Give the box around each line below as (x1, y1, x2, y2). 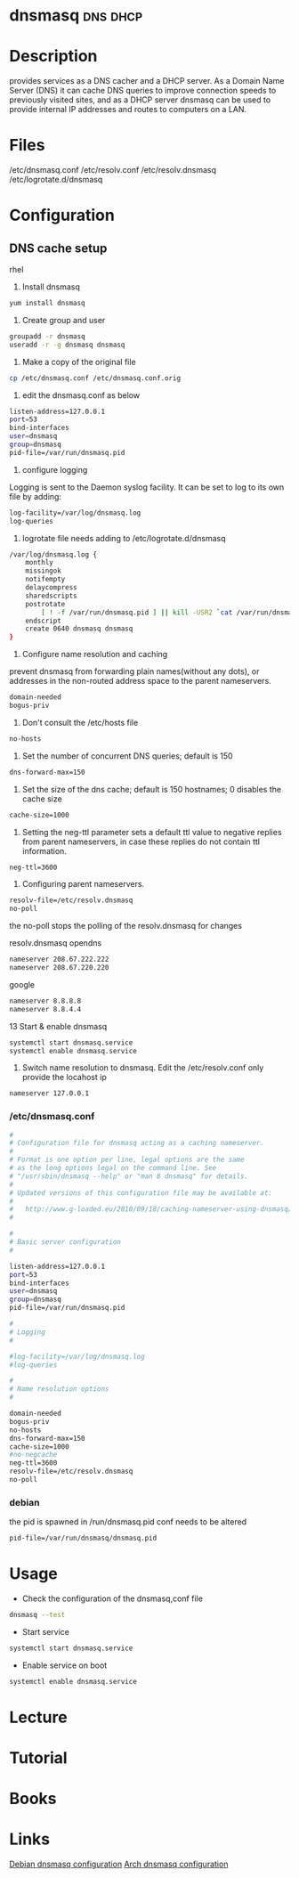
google (9, 979, 36, 989)
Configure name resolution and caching (21, 649, 168, 660)
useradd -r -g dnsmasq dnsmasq (9, 340, 125, 349)
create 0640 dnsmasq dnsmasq (25, 624, 133, 633)
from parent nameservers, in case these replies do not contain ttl (21, 836, 261, 847)
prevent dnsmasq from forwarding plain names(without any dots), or (9, 666, 260, 677)
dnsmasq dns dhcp (9, 5, 143, 26)
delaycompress (25, 583, 77, 592)
